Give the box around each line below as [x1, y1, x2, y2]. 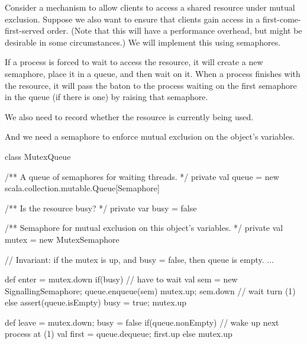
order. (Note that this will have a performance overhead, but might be [47, 24, 302, 37]
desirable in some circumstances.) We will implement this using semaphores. [5, 36, 281, 48]
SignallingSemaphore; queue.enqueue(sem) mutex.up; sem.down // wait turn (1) [5, 284, 296, 297]
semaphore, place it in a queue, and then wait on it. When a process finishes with [5, 67, 300, 79]
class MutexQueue [5, 150, 71, 162]
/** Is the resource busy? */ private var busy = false [5, 201, 197, 214]
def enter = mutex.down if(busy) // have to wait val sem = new [5, 273, 238, 285]
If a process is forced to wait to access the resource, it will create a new [5, 56, 263, 68]
